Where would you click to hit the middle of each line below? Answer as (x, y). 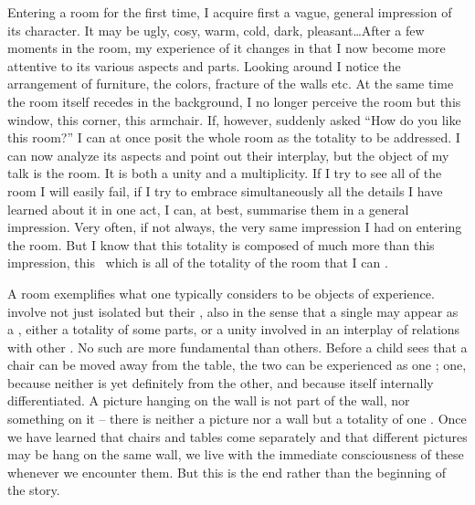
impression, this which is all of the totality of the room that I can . (198, 263)
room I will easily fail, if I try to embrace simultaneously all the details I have (225, 190)
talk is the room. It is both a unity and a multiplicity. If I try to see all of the (225, 173)
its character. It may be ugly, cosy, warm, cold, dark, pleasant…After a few (216, 30)
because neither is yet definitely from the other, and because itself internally (221, 382)
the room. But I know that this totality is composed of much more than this (221, 244)
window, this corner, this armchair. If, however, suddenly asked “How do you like (234, 119)
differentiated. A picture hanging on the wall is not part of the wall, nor (209, 400)
